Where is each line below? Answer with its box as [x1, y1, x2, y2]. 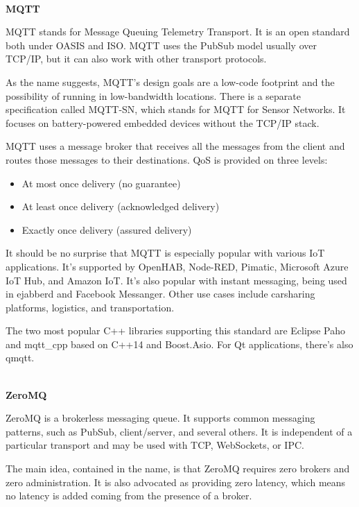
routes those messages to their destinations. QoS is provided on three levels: [6, 152, 328, 166]
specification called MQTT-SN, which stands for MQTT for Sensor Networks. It [6, 102, 346, 117]
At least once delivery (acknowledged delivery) [21, 199, 220, 214]
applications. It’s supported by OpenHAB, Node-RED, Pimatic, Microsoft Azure [6, 259, 349, 273]
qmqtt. [6, 350, 35, 365]
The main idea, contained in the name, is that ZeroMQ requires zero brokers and [6, 461, 350, 476]
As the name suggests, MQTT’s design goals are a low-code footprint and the [6, 74, 335, 89]
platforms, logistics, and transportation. [6, 300, 175, 314]
